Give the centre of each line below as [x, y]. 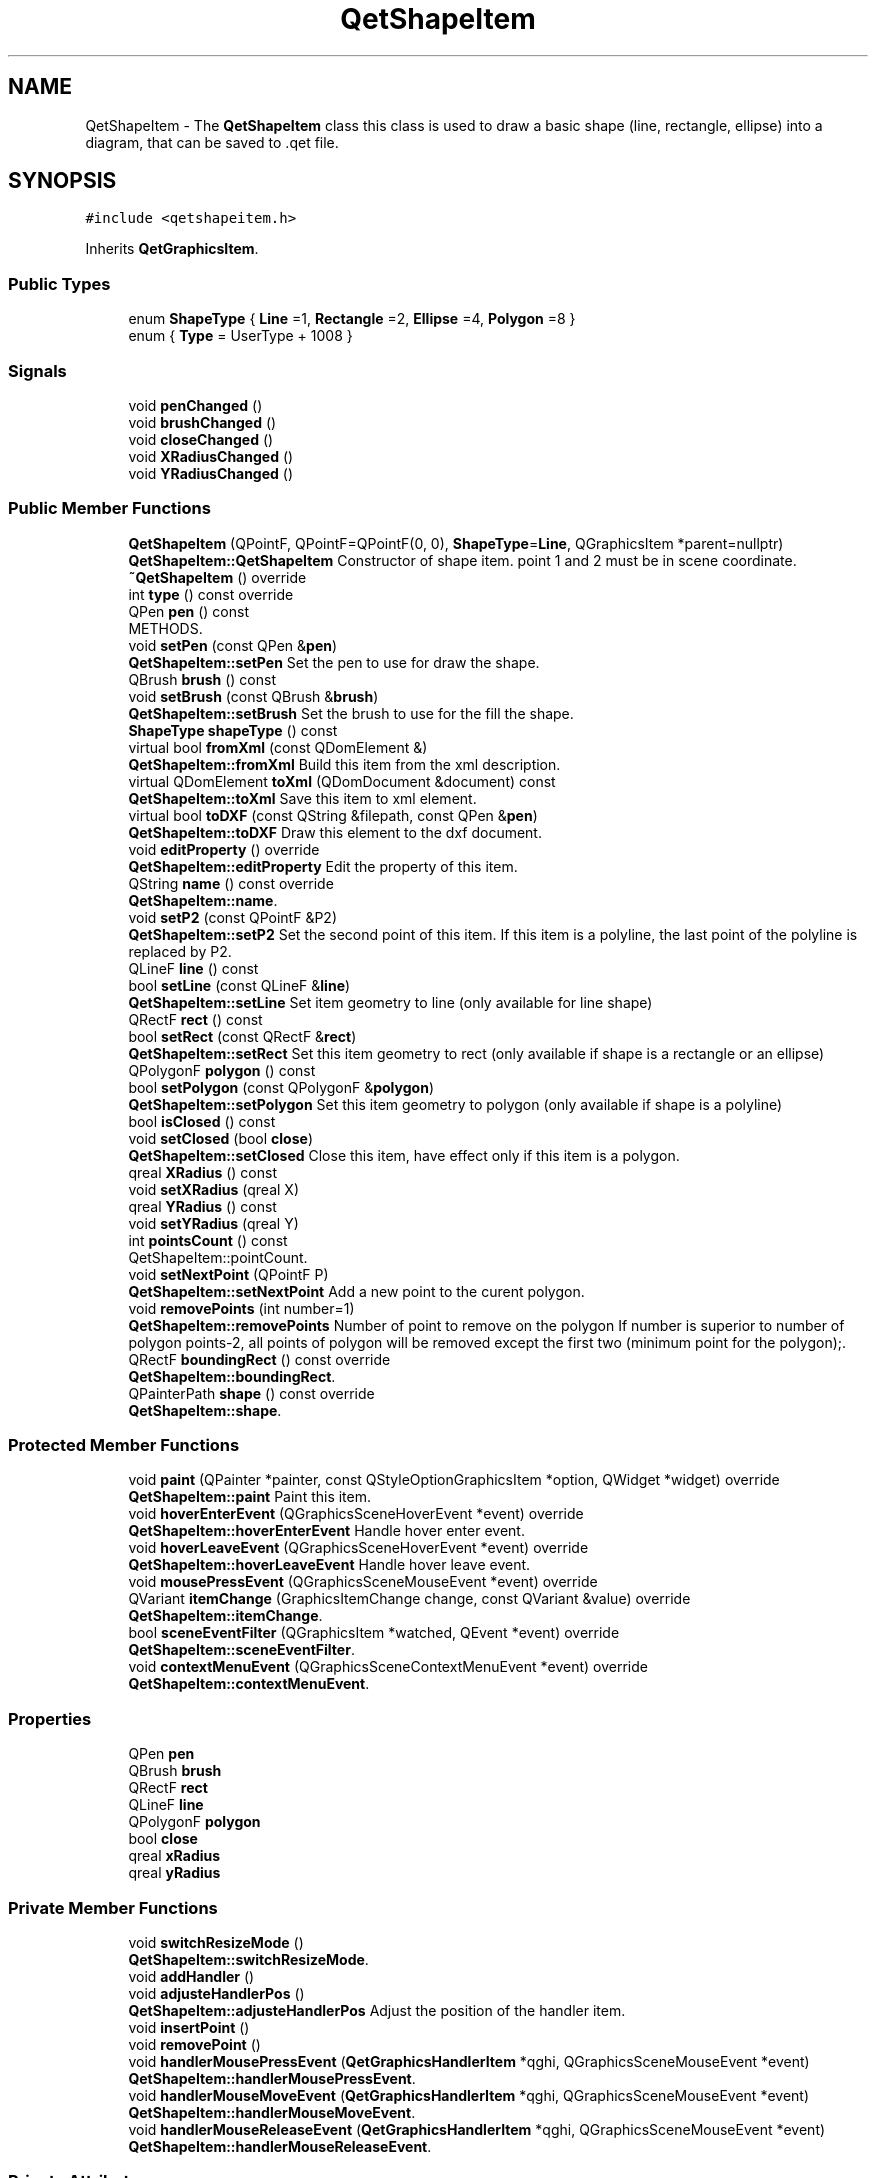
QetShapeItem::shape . [205, 1410]
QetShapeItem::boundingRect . [232, 1376]
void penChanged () [195, 405]
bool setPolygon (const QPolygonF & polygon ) [281, 1087]
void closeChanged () [201, 439]
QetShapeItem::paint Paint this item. [250, 1497]
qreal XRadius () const [202, 1172]
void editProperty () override [224, 849]
